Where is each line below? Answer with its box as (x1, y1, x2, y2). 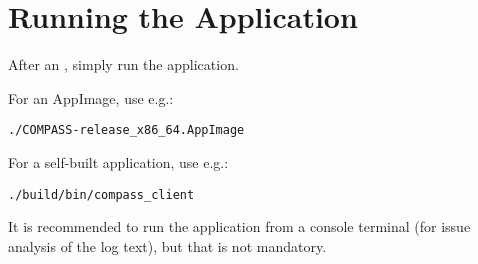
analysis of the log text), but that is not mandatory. (8, 235, 327, 256)
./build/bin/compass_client (8, 187, 195, 202)
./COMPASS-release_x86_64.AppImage (8, 123, 245, 138)
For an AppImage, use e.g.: (8, 87, 174, 108)
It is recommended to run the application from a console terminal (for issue (8, 216, 471, 237)
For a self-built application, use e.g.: (8, 151, 229, 172)
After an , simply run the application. (8, 54, 239, 75)
